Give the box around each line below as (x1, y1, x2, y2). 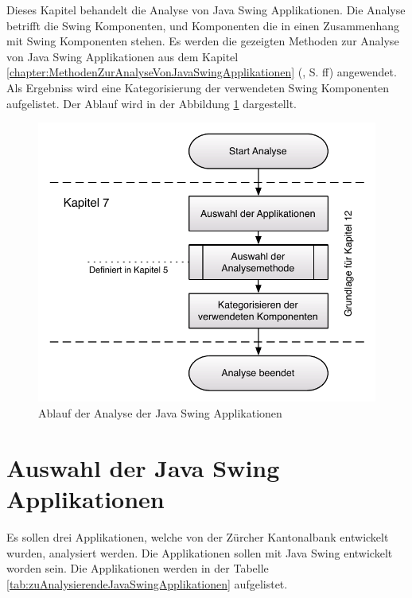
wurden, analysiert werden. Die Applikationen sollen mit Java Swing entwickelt (6, 544, 393, 561)
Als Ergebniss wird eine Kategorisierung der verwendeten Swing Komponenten (6, 79, 390, 95)
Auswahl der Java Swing (6, 451, 280, 483)
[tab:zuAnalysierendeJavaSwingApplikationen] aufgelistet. (6, 575, 288, 592)
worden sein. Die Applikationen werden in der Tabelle (6, 560, 269, 577)
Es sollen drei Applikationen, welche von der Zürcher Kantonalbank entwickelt (6, 528, 389, 545)
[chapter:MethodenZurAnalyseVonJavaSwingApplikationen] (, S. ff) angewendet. (6, 64, 397, 80)
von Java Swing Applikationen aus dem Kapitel (6, 48, 239, 64)
